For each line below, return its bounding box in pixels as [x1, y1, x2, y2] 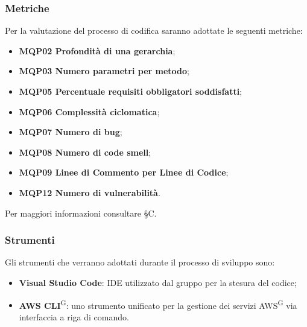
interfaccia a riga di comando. [19, 310, 129, 323]
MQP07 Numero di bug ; [19, 125, 122, 138]
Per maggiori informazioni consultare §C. [5, 206, 157, 219]
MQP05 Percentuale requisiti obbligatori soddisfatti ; [19, 85, 242, 97]
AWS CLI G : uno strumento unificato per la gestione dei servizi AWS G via [19, 297, 297, 311]
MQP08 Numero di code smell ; [19, 145, 151, 158]
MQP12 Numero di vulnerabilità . [19, 186, 160, 198]
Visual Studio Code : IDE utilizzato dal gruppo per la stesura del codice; [19, 276, 297, 288]
